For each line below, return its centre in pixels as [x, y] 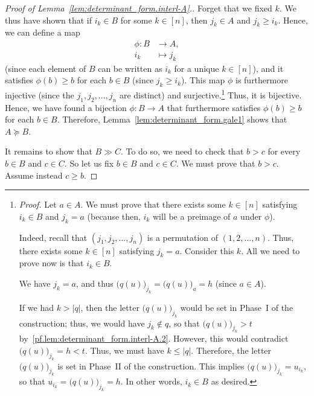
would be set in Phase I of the [237, 307]
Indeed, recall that [53, 237]
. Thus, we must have [124, 350]
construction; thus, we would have [82, 323]
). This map [203, 80]
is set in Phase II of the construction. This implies [151, 366]
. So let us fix [89, 163]
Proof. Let [38, 204]
